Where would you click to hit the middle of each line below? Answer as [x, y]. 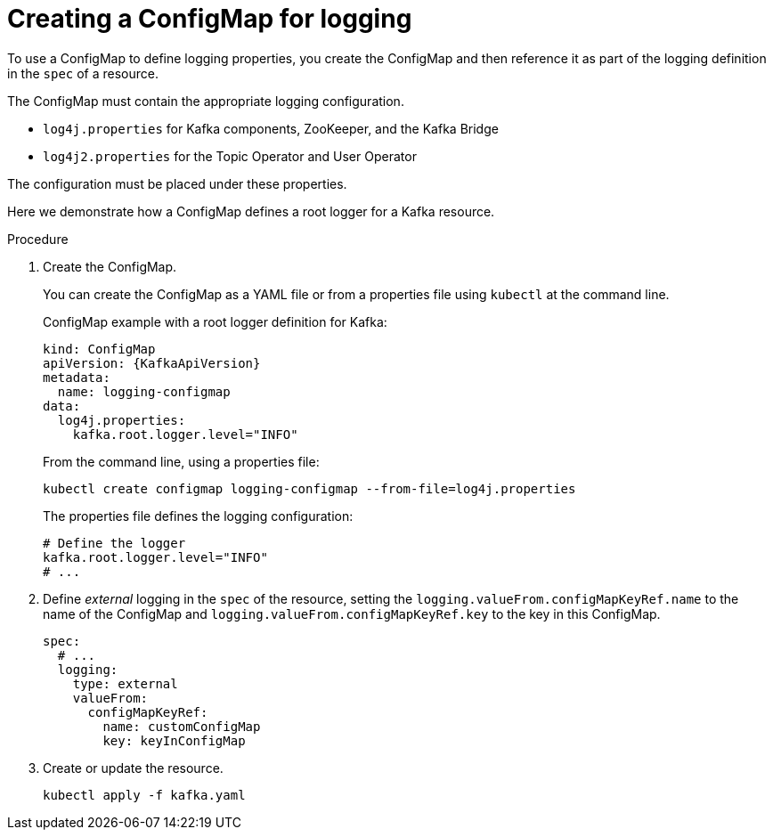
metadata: [77, 377]
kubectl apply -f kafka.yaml [144, 795]
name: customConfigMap [182, 726]
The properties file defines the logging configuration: [198, 516]
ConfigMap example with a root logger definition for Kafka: [215, 321]
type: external [125, 683]
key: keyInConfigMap [174, 740]
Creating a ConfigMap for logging [210, 19]
